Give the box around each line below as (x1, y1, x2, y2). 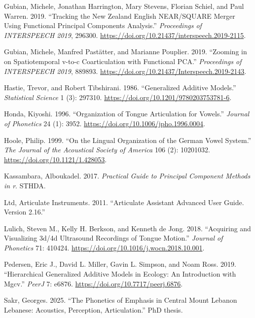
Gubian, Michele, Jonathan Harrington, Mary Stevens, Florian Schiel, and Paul (4, 1, 244, 11)
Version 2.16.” (4, 207, 45, 217)
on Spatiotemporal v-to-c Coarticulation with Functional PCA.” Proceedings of (4, 56, 242, 66)
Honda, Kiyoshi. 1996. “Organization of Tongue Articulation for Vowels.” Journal (4, 108, 250, 119)
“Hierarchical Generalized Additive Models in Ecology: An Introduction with (4, 269, 236, 279)
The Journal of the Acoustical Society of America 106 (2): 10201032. (4, 144, 210, 155)
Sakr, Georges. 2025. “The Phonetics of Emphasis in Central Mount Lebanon (4, 295, 237, 305)
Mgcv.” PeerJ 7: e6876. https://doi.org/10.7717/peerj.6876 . (4, 278, 183, 288)
